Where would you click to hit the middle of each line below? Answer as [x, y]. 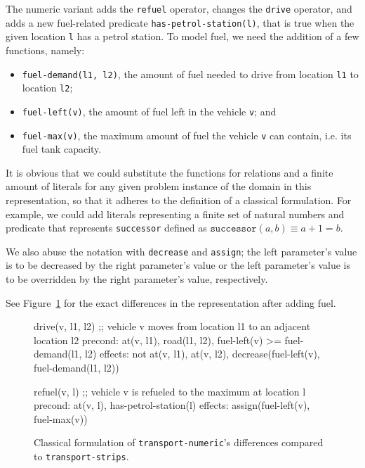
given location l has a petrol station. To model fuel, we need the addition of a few [182, 36]
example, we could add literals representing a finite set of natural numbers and [175, 214]
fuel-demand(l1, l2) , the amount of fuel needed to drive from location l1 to [190, 74]
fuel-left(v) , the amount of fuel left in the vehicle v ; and [149, 111]
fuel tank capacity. [62, 149]
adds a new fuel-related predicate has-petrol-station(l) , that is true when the [180, 22]
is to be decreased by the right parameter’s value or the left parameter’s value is [178, 265]
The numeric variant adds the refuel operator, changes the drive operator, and [179, 8]
